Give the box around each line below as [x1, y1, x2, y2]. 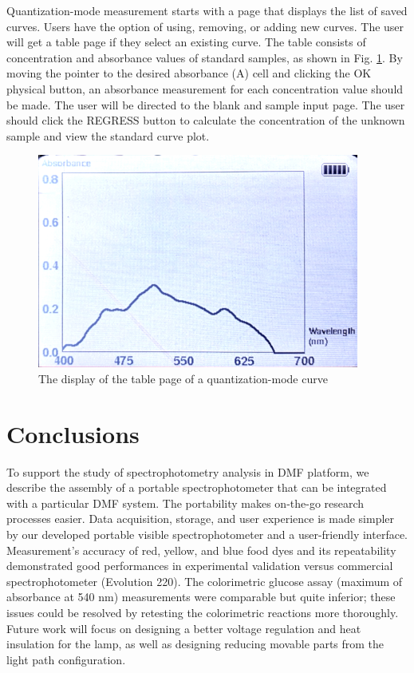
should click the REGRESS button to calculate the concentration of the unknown [6, 112, 405, 129]
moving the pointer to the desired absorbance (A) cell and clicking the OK [6, 65, 372, 81]
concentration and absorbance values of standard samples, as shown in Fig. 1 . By [6, 49, 403, 65]
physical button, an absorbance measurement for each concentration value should [6, 80, 404, 97]
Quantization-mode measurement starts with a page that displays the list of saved [6, 2, 408, 18]
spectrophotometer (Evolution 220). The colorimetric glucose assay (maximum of [6, 572, 403, 589]
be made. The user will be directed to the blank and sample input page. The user [6, 96, 405, 113]
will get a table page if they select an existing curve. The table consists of [6, 34, 366, 50]
